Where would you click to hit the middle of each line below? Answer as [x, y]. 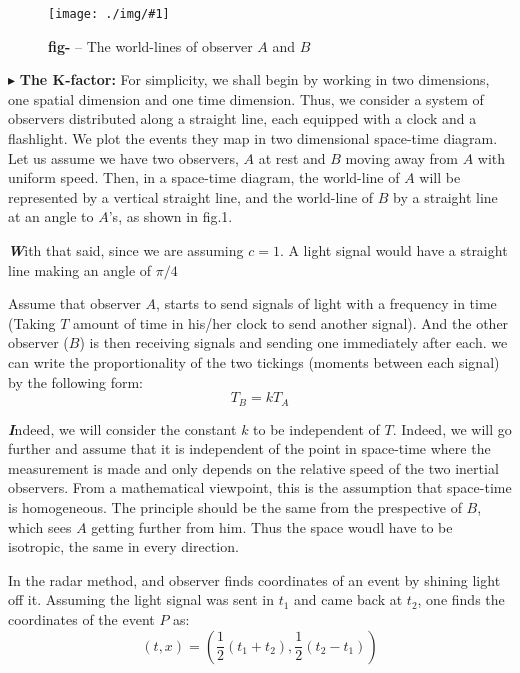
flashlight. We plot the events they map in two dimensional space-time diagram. [253, 138]
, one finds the [461, 599]
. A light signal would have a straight [393, 250]
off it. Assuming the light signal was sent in [141, 599]
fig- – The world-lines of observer [150, 45]
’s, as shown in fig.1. [170, 216]
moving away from [402, 157]
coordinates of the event [81, 618]
